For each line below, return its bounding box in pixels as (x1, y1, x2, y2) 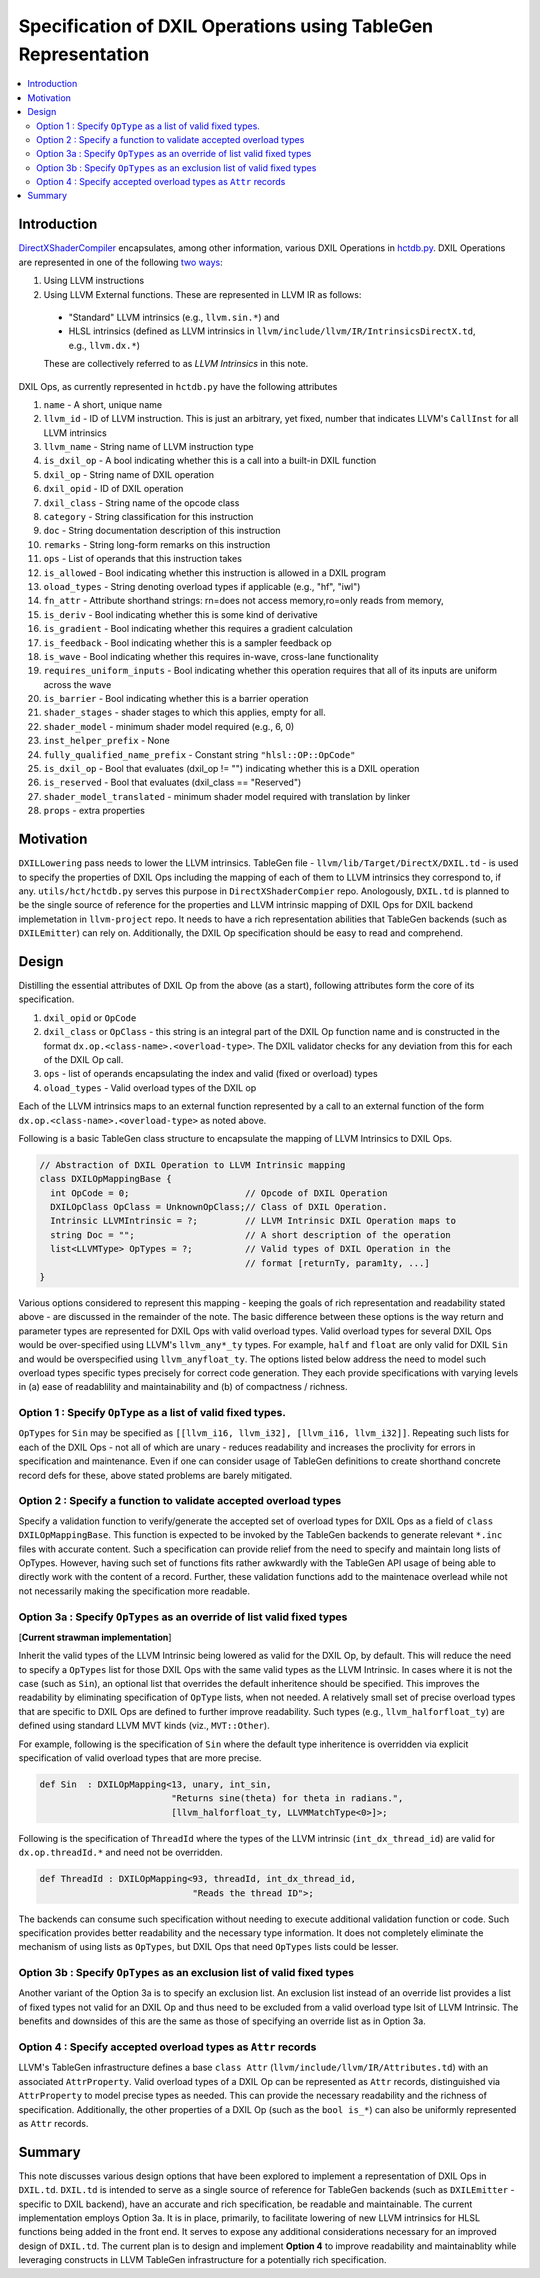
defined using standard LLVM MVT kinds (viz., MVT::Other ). (18, 1720, 270, 1732)
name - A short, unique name (43, 398, 163, 410)
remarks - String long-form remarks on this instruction (43, 538, 271, 550)
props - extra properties (43, 805, 145, 817)
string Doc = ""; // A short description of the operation (50, 1229, 452, 1240)
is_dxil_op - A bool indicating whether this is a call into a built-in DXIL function (43, 455, 377, 467)
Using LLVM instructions (43, 275, 145, 287)
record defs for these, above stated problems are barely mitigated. (18, 1469, 293, 1481)
